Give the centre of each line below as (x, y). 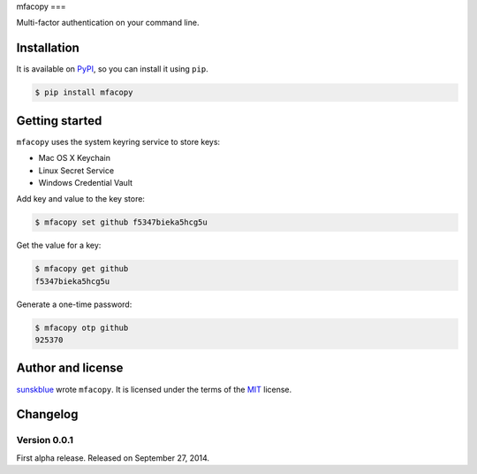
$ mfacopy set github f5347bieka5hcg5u (121, 222)
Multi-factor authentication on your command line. (108, 23)
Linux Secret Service (76, 170)
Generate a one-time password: (74, 304)
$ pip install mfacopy (84, 92)
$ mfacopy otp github (82, 328)
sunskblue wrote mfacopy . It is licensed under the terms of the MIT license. (154, 389)
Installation (48, 48)
